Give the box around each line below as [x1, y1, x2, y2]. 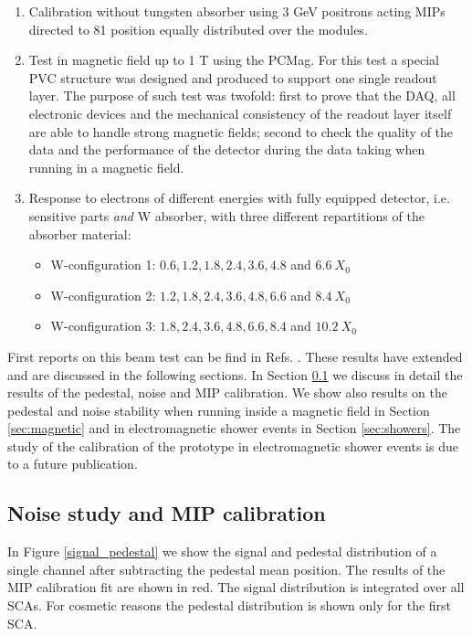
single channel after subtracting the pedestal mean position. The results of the [7, 559, 446, 578]
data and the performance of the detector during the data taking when [28, 140, 425, 159]
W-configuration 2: [50, 285, 156, 304]
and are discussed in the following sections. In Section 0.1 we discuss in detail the [7, 365, 463, 384]
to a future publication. [7, 454, 138, 473]
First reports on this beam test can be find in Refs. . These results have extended [7, 346, 463, 366]
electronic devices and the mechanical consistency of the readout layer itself [28, 103, 452, 122]
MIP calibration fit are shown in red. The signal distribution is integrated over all [7, 578, 465, 597]
